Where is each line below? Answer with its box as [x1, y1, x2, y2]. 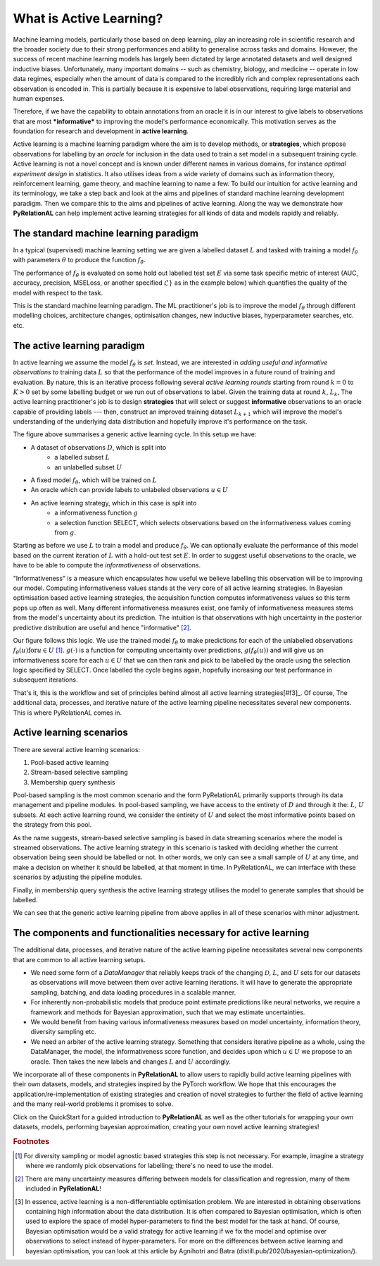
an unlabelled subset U [54, 462, 122, 472]
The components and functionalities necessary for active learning [13, 927, 310, 939]
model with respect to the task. [13, 288, 103, 297]
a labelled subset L [54, 453, 110, 462]
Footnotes [13, 1136, 50, 1146]
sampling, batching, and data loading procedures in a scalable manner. [30, 988, 236, 997]
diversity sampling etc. [30, 1028, 96, 1036]
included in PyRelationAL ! [25, 1184, 101, 1193]
